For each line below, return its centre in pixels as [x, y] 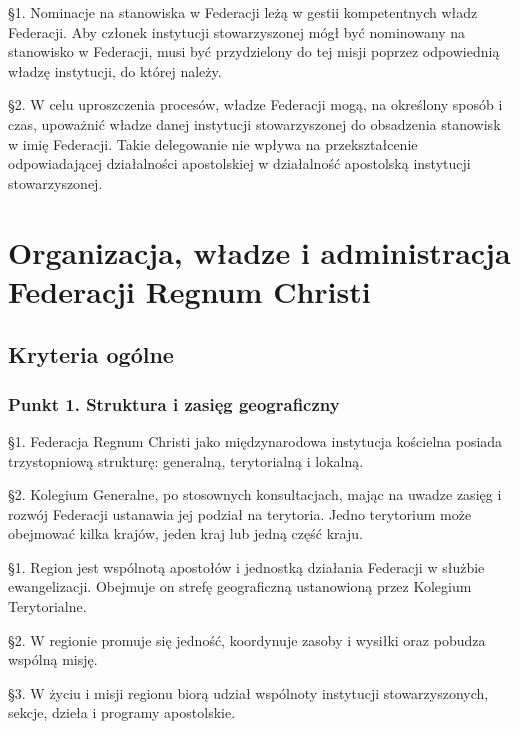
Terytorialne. [47, 606]
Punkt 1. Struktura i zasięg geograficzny [174, 403]
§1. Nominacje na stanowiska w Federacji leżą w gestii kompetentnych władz [243, 12]
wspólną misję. [53, 659]
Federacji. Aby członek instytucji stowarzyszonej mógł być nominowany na [237, 31]
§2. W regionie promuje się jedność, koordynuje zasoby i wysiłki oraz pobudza [247, 639]
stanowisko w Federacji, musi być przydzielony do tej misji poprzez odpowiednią [254, 51]
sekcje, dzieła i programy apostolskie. [122, 712]
